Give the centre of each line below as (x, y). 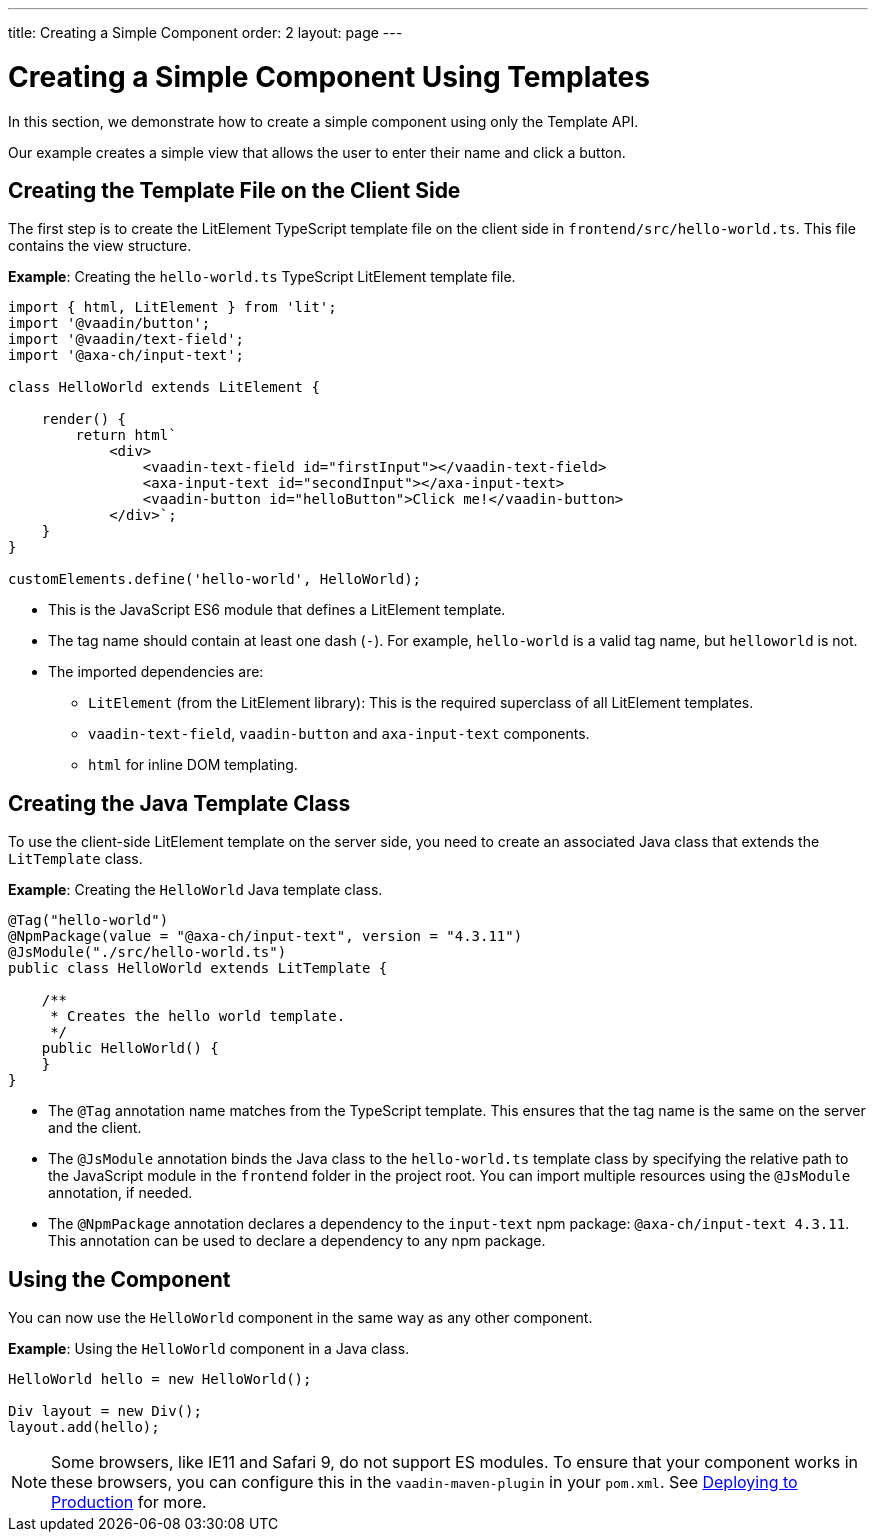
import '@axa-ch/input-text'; (126, 355)
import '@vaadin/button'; (109, 323)
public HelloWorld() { (130, 1048)
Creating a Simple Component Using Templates (329, 76)
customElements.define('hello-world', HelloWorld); (215, 579)
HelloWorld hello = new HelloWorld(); (160, 1379)
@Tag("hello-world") (88, 920)
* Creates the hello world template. (198, 1016)
